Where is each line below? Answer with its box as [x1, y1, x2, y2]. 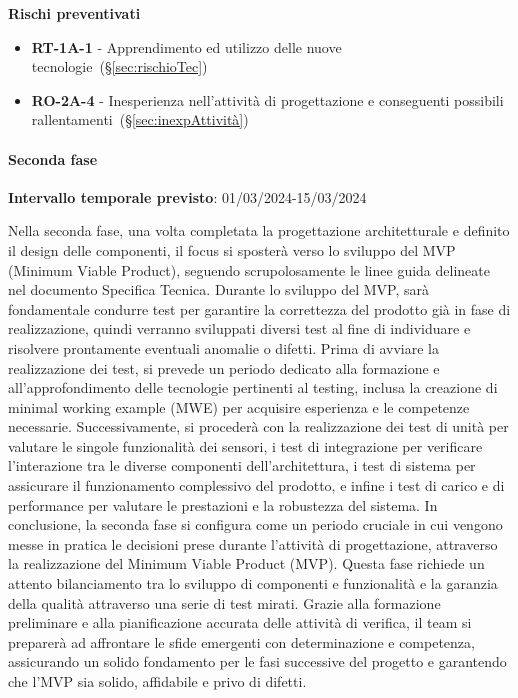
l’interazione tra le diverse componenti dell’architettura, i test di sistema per [8, 455, 476, 476]
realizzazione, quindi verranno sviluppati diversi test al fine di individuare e [8, 318, 471, 339]
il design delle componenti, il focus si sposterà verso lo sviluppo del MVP [8, 239, 456, 260]
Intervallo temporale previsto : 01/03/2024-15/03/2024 [8, 186, 367, 207]
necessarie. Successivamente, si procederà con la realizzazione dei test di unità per [8, 416, 509, 437]
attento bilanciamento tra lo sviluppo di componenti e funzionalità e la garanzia [8, 573, 498, 594]
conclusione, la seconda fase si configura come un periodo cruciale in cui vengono [8, 514, 503, 535]
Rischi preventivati [8, 3, 141, 23]
